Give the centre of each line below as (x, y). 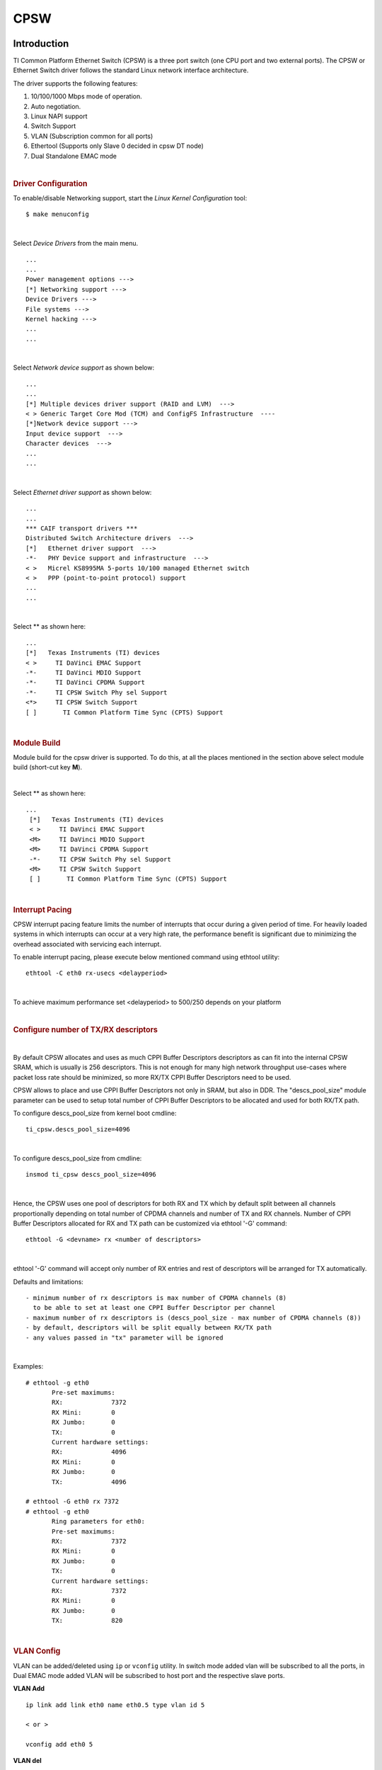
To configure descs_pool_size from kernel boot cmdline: (95, 1113)
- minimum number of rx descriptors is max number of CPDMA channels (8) (156, 1298)
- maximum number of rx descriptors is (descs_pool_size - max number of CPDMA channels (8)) (193, 1318)
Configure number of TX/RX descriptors (86, 1030)
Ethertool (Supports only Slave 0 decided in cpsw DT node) (117, 146)
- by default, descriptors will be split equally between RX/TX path (149, 1328)
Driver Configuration (50, 183)
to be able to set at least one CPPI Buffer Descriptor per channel (154, 1308)
